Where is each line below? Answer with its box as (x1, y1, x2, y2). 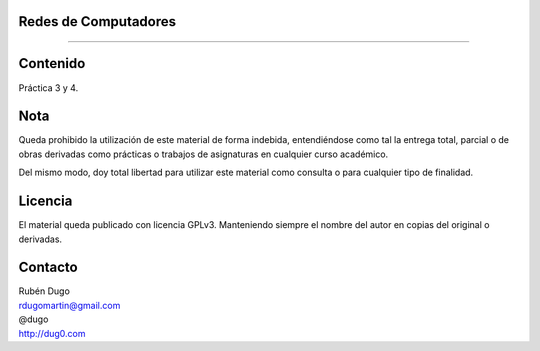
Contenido (18, 55, 86, 72)
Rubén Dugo (18, 285, 70, 297)
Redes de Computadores (18, 13, 177, 30)
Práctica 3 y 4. (18, 81, 79, 94)
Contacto (18, 259, 79, 276)
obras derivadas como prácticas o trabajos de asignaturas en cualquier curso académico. (18, 148, 389, 160)
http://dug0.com (18, 327, 86, 339)
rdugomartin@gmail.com (18, 299, 121, 311)
